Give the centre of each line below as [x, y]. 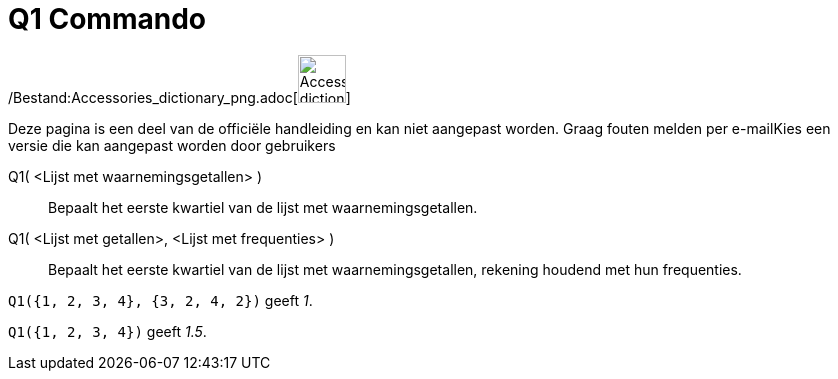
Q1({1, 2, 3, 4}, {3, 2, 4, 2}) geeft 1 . [160, 300]
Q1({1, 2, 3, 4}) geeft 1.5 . [107, 331]
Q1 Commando [107, 19]
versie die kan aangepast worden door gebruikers [172, 145]
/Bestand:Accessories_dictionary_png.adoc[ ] [179, 97]
